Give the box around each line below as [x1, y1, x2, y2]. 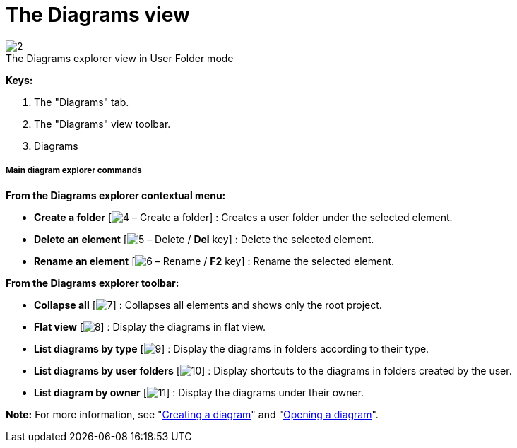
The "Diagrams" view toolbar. [34, 117, 171, 130]
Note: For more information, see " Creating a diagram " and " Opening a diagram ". [6, 408, 379, 420]
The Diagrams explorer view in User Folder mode [6, 52, 234, 64]
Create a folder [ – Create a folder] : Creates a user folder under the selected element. [34, 211, 453, 223]
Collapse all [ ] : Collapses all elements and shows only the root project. [34, 298, 382, 311]
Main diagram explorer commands [6, 165, 142, 176]
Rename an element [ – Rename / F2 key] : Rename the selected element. [34, 254, 395, 267]
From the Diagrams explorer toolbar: [6, 276, 179, 289]
